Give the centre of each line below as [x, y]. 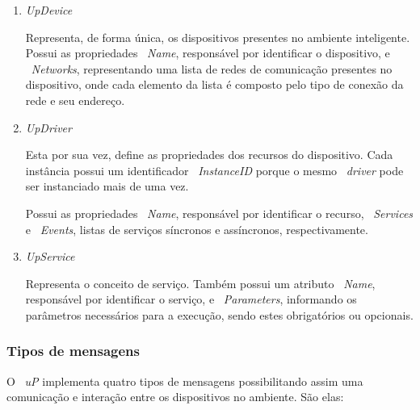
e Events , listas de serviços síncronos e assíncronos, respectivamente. [197, 229]
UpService [50, 256]
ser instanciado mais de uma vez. [107, 186]
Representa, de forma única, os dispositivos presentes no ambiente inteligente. [218, 37]
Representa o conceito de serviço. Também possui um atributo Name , [200, 283]
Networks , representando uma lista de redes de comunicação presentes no [212, 68]
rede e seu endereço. [75, 100]
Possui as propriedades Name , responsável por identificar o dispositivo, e [208, 53]
